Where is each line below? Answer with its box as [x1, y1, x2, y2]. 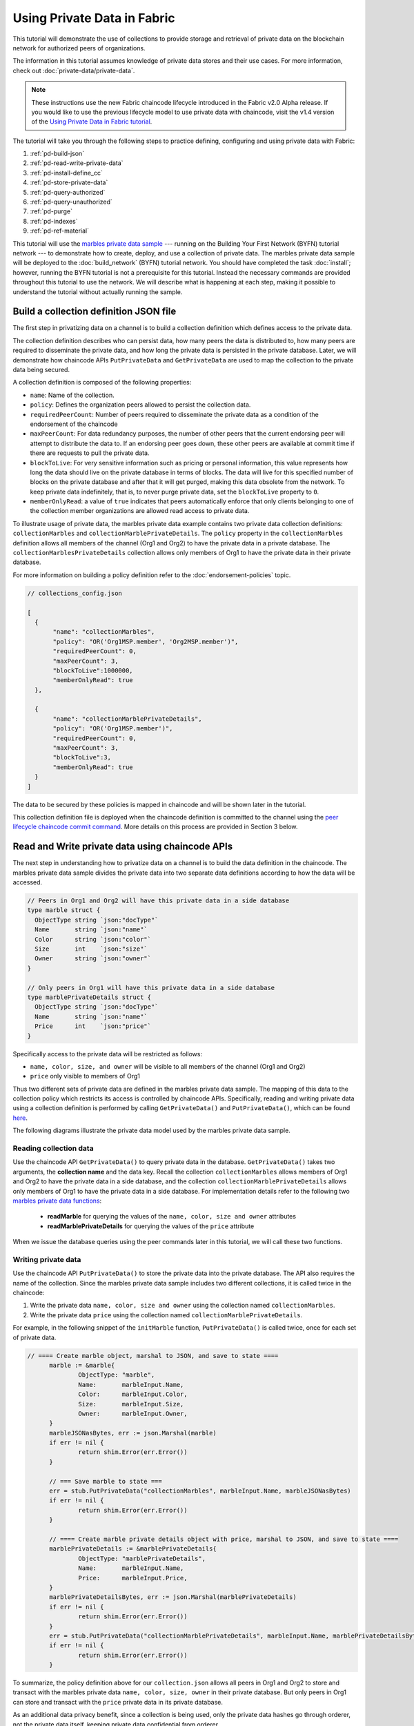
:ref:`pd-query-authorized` [30, 188, 106, 196]
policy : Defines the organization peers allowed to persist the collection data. [30, 400, 251, 409]
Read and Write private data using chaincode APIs [12, 841, 233, 853]
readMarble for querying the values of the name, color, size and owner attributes [47, 1212, 297, 1221]
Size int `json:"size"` [34, 945, 148, 953]
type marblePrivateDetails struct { [27, 993, 152, 1001]
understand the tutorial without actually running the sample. [12, 287, 183, 296]
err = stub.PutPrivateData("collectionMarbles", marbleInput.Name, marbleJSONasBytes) [49, 1487, 351, 1495]
